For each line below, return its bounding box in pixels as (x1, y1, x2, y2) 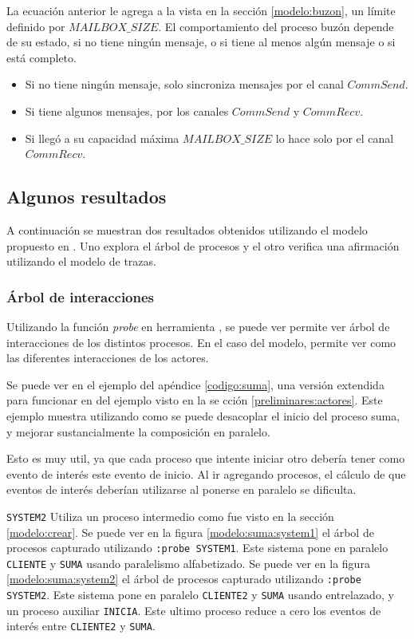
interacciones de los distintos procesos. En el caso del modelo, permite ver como (6, 333, 396, 350)
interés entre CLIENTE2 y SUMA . (6, 617, 156, 634)
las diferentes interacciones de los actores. (6, 349, 209, 366)
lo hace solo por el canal (275, 129, 394, 146)
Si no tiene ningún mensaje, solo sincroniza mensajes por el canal (25, 76, 344, 93)
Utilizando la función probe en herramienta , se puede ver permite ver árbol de (6, 318, 390, 334)
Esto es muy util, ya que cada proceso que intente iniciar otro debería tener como (6, 450, 405, 467)
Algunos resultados (6, 184, 167, 209)
